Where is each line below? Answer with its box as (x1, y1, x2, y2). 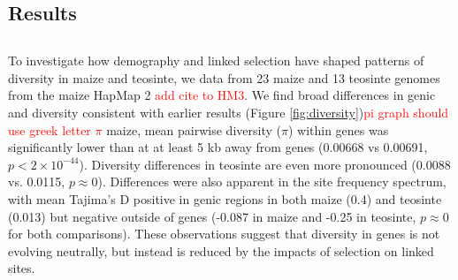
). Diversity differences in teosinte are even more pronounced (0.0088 (79, 155, 451, 173)
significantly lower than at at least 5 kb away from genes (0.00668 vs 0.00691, (8, 138, 428, 156)
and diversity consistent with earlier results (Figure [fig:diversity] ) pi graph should (8, 102, 449, 121)
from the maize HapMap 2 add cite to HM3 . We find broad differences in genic (8, 86, 436, 104)
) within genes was (287, 120, 389, 139)
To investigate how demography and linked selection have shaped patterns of (8, 51, 424, 70)
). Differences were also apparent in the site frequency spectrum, (97, 172, 447, 191)
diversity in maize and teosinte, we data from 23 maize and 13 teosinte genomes (8, 68, 440, 87)
